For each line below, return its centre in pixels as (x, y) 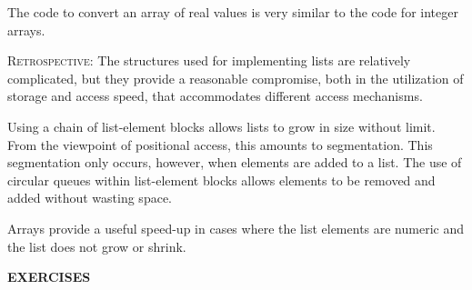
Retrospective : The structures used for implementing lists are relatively (209, 60)
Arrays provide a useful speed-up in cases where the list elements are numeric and (236, 228)
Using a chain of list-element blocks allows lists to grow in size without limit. (221, 126)
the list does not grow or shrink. (97, 246)
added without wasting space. (90, 198)
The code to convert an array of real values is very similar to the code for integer (233, 12)
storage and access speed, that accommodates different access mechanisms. (215, 96)
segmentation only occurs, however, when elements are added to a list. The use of (235, 162)
